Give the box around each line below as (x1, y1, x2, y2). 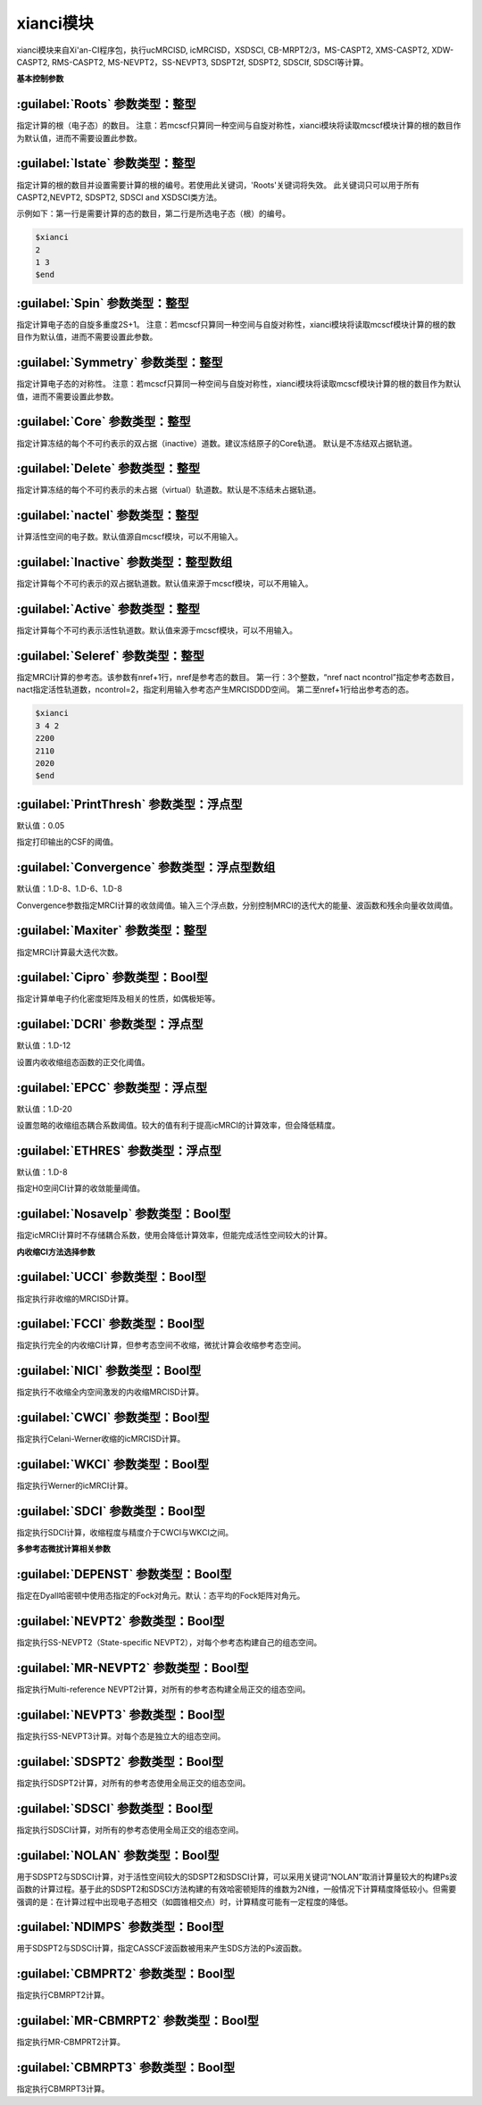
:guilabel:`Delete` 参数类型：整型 (16, 461, 201, 477)
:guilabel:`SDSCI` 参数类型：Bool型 (16, 1801, 213, 1816)
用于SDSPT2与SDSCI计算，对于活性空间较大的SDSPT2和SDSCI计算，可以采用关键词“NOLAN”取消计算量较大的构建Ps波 (16, 1871, 458, 1882)
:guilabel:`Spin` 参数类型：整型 (16, 295, 189, 311)
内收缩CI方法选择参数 (16, 1246, 96, 1257)
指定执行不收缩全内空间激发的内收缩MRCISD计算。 (16, 1386, 204, 1397)
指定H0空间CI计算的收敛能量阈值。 (16, 1183, 145, 1194)
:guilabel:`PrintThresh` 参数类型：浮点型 (16, 796, 243, 811)
